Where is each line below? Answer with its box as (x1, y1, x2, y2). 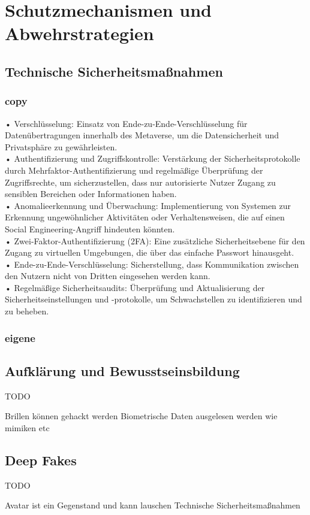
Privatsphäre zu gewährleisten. (5, 140, 118, 153)
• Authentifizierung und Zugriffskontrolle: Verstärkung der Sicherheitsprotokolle (5, 152, 300, 165)
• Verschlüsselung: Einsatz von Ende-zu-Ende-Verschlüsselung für (5, 117, 248, 129)
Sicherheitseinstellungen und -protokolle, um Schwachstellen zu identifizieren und (5, 293, 302, 305)
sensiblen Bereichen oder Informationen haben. (5, 187, 177, 200)
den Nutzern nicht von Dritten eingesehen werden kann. (5, 269, 210, 282)
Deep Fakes (5, 450, 77, 469)
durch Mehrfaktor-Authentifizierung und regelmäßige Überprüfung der (5, 163, 263, 176)
